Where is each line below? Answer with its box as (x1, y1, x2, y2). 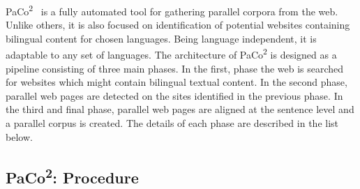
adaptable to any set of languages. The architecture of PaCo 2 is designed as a (6, 45, 337, 62)
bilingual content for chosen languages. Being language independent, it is (6, 31, 317, 45)
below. (6, 129, 33, 144)
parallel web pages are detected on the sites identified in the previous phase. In (6, 88, 343, 103)
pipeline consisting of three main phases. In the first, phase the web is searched (6, 61, 344, 75)
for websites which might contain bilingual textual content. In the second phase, (6, 75, 347, 89)
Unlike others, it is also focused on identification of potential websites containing (6, 17, 350, 32)
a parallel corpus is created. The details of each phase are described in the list (6, 116, 339, 130)
